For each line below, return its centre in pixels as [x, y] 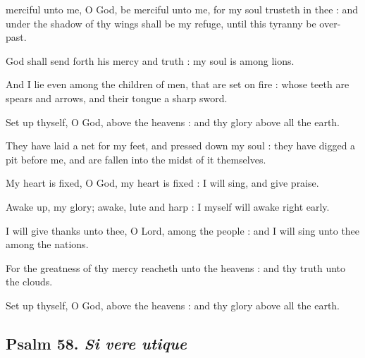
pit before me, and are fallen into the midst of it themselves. [136, 159]
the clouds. [29, 282]
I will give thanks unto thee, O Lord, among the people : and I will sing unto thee [183, 230]
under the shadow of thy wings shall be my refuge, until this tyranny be [161, 23]
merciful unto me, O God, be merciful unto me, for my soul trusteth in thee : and [182, 9]
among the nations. [47, 244]
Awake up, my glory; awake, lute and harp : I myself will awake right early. [168, 206]
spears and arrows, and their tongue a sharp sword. [117, 98]
